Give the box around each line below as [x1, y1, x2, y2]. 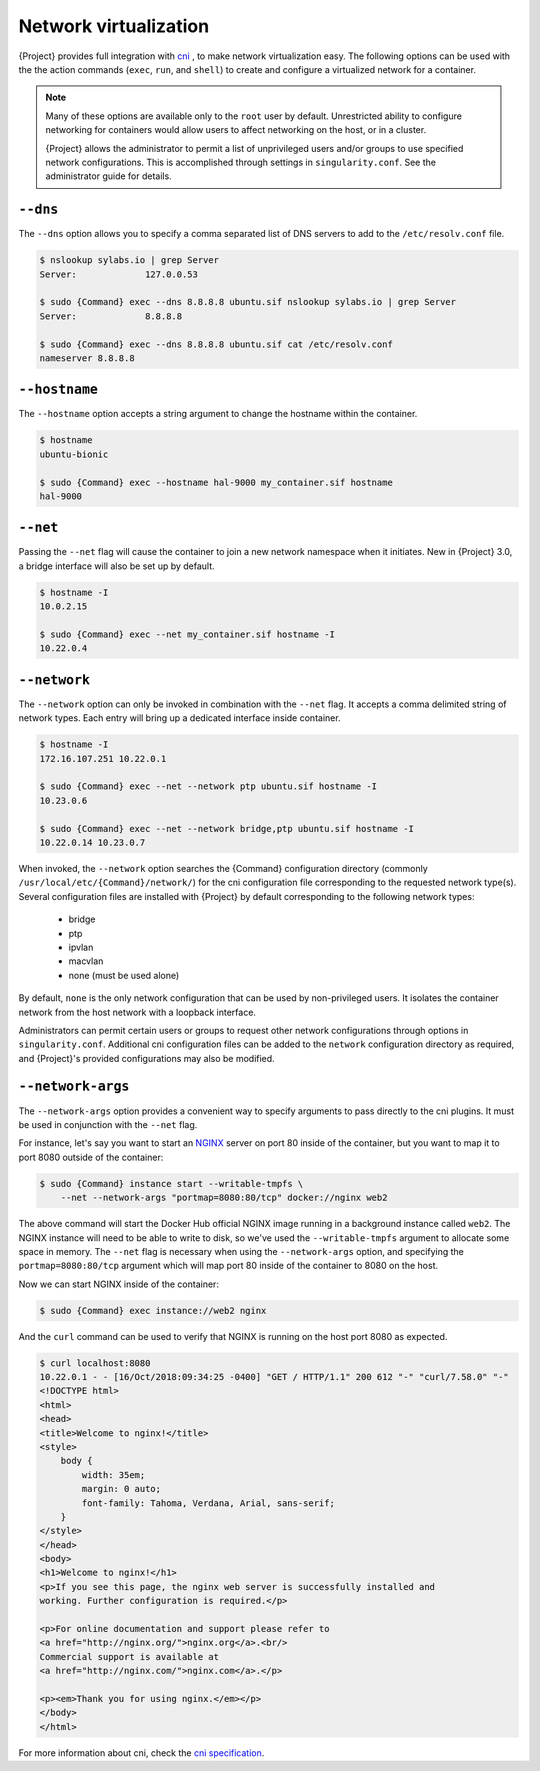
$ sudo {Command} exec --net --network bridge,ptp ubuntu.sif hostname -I [39, 823, 415, 834]
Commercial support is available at [39, 1651, 220, 1662]
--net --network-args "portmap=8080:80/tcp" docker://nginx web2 [60, 1192, 388, 1204]
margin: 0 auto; [81, 1483, 162, 1495]
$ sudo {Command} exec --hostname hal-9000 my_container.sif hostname [39, 476, 394, 488]
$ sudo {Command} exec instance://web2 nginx [39, 1305, 267, 1316]
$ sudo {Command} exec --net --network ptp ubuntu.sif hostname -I [39, 781, 378, 792]
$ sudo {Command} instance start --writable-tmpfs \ [39, 1178, 304, 1189]
